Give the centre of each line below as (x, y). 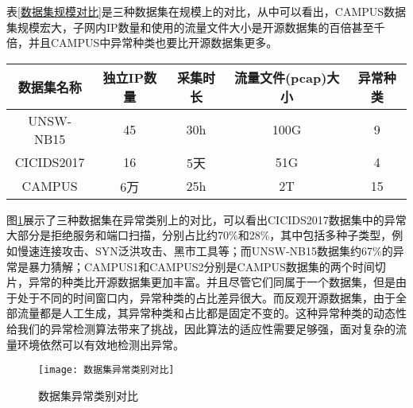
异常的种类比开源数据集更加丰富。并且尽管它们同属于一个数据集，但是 (212, 282)
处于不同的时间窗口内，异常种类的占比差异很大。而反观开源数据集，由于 (206, 297)
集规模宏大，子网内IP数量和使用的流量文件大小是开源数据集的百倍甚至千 (196, 27)
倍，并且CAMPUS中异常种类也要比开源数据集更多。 (142, 43)
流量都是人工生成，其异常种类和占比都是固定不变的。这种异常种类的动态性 (212, 313)
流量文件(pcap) (280, 77)
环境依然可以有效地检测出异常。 (100, 344)
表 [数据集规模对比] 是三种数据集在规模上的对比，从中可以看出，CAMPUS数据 (206, 11)
